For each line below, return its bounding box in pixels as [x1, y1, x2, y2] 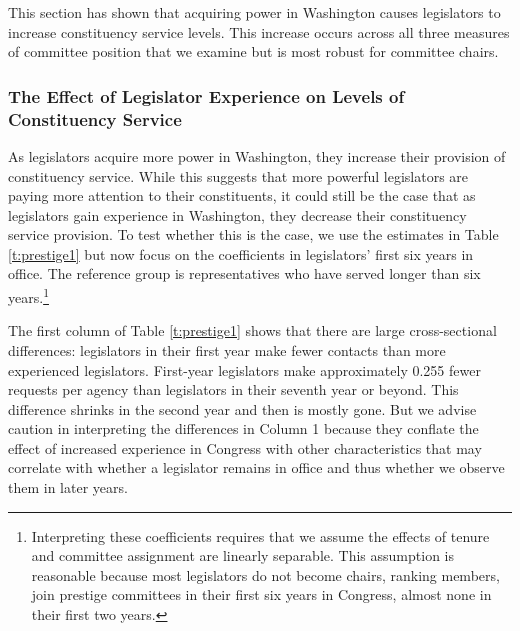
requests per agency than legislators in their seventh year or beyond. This [8, 379, 459, 400]
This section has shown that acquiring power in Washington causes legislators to [8, 2, 501, 22]
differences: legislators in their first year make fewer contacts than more [8, 339, 446, 360]
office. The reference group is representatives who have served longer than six [8, 263, 481, 284]
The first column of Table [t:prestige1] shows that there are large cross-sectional [8, 320, 497, 341]
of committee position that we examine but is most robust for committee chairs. [8, 41, 499, 62]
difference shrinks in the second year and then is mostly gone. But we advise [8, 398, 477, 419]
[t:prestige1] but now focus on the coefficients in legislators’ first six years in [8, 243, 474, 264]
